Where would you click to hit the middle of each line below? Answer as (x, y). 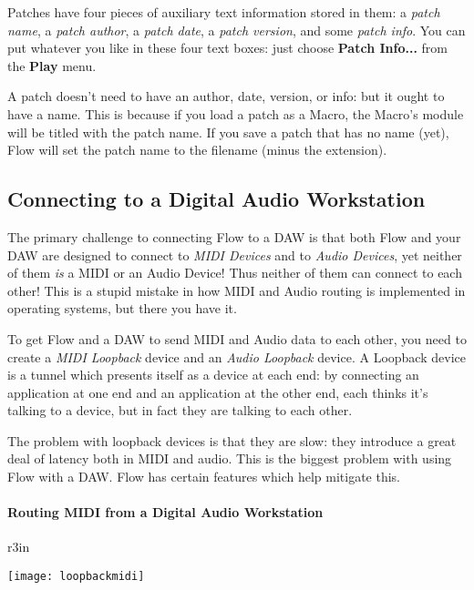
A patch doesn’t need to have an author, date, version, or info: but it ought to (226, 96)
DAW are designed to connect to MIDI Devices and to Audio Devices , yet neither (235, 254)
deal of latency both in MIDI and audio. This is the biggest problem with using (230, 458)
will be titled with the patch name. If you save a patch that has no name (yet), (228, 132)
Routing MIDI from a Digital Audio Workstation (165, 512)
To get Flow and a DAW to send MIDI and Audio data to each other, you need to (237, 338)
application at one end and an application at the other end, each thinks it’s (218, 392)
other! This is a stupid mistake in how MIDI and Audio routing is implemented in (237, 290)
